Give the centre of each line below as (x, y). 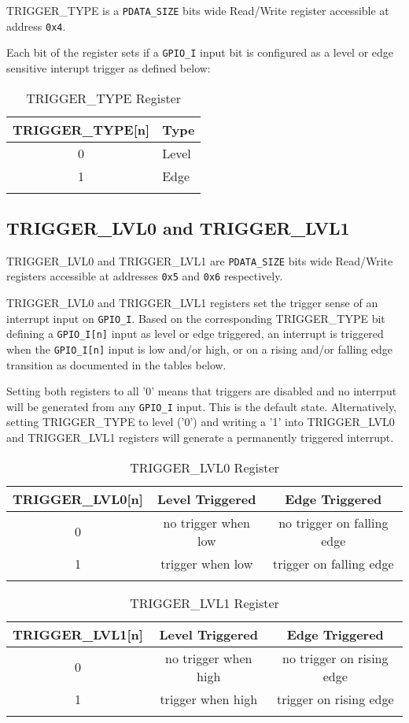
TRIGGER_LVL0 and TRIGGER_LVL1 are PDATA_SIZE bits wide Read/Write (200, 260)
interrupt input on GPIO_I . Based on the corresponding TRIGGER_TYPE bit (196, 318)
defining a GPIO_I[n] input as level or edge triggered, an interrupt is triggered (195, 334)
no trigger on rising (335, 658)
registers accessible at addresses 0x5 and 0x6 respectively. (145, 276)
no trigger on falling (333, 522)
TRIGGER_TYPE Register (104, 98)
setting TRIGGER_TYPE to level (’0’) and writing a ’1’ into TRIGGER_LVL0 (201, 422)
